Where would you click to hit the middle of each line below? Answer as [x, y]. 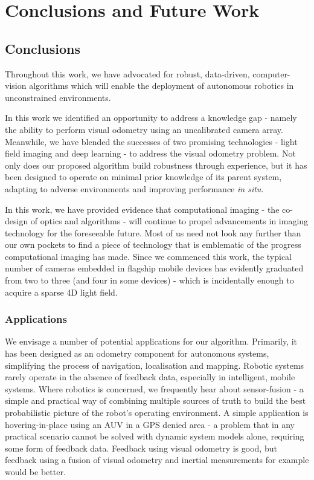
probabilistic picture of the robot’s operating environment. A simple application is [157, 413]
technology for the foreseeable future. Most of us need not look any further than [153, 232]
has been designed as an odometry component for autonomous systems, [137, 353]
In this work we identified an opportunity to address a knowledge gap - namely [151, 118]
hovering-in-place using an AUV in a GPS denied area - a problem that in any [150, 424]
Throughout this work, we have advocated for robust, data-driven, [127, 73]
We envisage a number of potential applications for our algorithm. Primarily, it [151, 341]
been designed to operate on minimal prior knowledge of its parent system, [143, 177]
